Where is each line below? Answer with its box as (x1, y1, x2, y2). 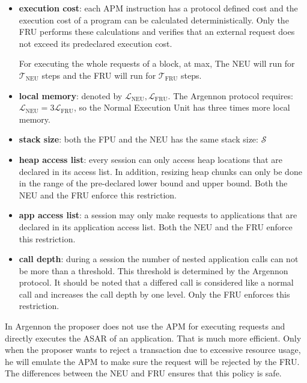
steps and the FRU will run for (41, 69, 156, 81)
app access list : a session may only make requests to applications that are (19, 209, 297, 221)
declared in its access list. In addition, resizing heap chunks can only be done (19, 165, 302, 177)
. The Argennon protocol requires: (168, 89, 293, 102)
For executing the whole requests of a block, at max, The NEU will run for (19, 57, 295, 70)
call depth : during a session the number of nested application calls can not (19, 253, 299, 265)
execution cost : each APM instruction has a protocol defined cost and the (19, 2, 298, 14)
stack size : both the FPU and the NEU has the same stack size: (19, 133, 258, 146)
